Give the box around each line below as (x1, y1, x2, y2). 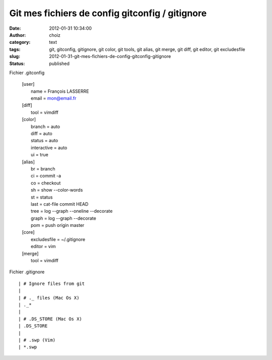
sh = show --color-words (31, 187, 83, 193)
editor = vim (31, 244, 56, 250)
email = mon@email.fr (31, 95, 77, 101)
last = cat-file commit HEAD (31, 201, 89, 207)
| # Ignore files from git (18, 280, 85, 286)
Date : (9, 25, 21, 31)
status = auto (31, 138, 58, 144)
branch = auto (31, 124, 60, 130)
